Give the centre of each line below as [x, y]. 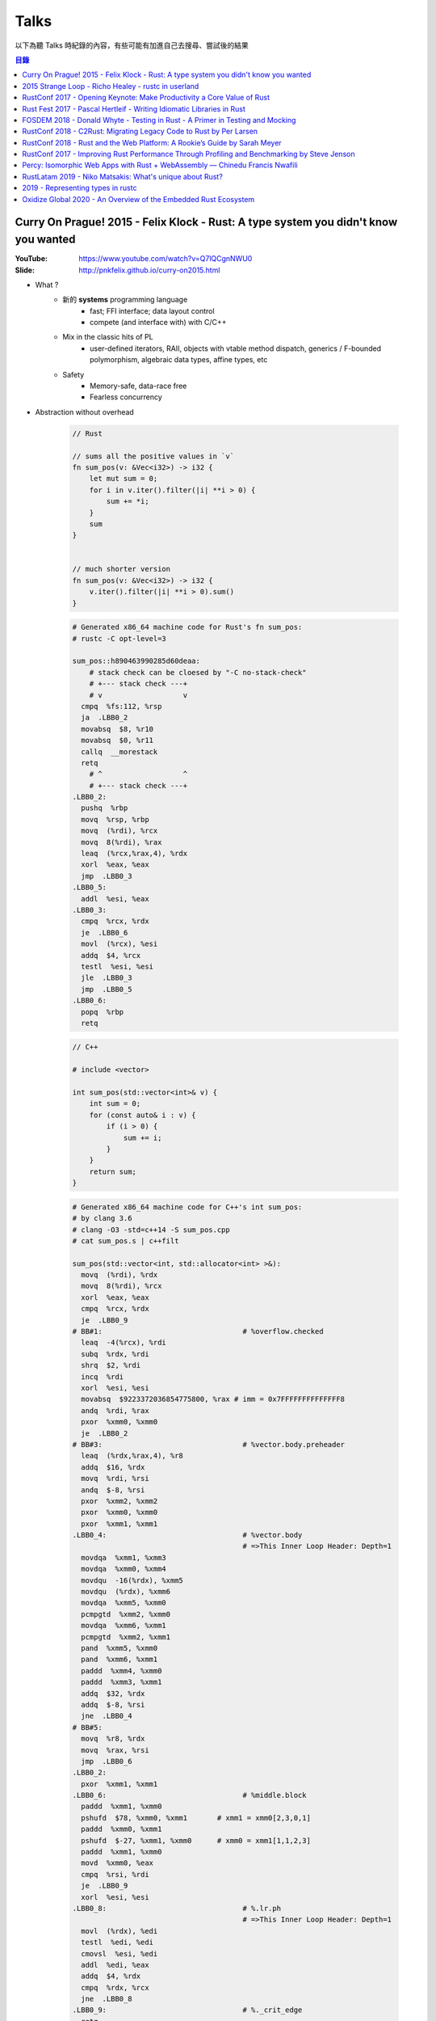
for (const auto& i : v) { [143, 1115]
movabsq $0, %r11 [117, 740]
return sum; [113, 1171]
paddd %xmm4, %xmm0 [122, 1671]
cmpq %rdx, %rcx [115, 1987]
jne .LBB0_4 [107, 1716]
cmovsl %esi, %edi [119, 1953]
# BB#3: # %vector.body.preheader [209, 1444]
